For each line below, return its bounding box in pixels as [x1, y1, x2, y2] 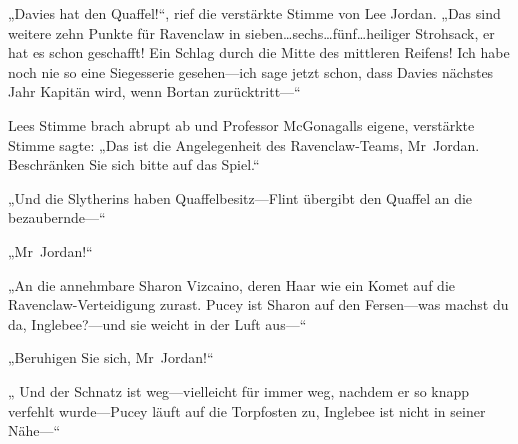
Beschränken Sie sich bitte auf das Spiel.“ [8, 154, 260, 175]
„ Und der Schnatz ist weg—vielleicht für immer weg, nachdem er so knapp [8, 380, 470, 401]
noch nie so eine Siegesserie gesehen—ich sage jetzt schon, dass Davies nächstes [8, 61, 494, 82]
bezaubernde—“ [8, 207, 106, 228]
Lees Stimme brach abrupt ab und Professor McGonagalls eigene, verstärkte [8, 114, 475, 135]
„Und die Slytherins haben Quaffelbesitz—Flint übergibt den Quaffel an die [8, 187, 473, 208]
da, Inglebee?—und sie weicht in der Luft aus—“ [8, 313, 307, 334]
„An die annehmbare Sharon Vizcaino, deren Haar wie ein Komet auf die [8, 274, 455, 295]
